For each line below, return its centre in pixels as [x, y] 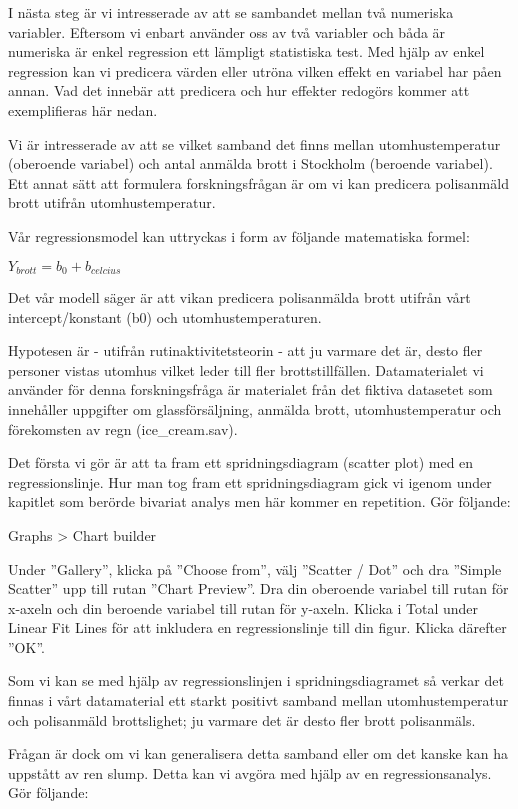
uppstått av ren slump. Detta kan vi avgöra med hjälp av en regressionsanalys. [250, 772]
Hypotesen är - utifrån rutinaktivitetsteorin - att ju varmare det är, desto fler [245, 350]
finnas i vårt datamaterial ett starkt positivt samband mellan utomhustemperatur [258, 700]
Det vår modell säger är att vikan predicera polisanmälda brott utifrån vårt [239, 296]
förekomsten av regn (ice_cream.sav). [123, 428]
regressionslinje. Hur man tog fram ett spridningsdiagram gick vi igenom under [250, 481]
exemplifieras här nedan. [83, 109]
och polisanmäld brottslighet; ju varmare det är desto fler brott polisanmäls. [242, 719]
